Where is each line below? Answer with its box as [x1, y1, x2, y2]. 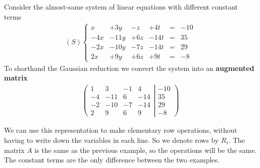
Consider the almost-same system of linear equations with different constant [4, 2, 238, 12]
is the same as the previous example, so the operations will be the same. [34, 144, 257, 155]
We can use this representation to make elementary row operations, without [4, 125, 237, 135]
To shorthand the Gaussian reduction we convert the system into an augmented [4, 62, 254, 73]
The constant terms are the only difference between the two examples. [4, 154, 220, 165]
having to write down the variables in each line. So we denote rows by [4, 135, 219, 145]
